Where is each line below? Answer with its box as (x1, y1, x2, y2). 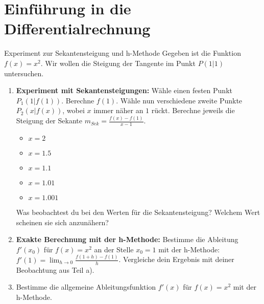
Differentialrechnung (4, 18, 151, 39)
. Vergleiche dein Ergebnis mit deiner (118, 254, 234, 265)
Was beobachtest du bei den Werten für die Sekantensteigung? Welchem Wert (16, 207, 260, 218)
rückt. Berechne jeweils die (151, 105, 235, 116)
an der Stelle (94, 244, 134, 254)
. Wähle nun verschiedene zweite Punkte (116, 95, 243, 105)
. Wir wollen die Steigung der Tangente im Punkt (40, 57, 196, 68)
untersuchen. (4, 68, 44, 78)
